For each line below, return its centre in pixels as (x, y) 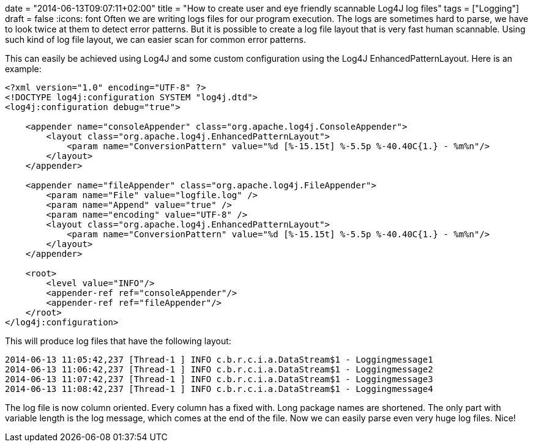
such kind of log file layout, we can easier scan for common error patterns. (156, 39)
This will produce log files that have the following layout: (118, 341)
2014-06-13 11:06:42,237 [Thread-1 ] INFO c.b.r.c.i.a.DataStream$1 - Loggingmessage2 (219, 369)
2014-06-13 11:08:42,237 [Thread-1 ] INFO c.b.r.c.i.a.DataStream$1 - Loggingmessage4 (219, 389)
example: (23, 69)
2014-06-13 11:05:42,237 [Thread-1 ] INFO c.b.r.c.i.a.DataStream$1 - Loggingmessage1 (219, 360)
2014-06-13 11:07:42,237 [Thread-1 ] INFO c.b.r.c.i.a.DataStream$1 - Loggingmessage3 (219, 379)
